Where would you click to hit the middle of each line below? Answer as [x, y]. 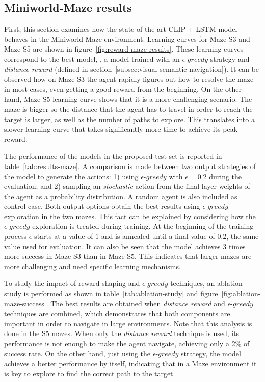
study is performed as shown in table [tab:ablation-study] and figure [111, 293]
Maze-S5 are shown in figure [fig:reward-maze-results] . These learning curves [124, 49]
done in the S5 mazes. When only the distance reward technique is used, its [122, 333]
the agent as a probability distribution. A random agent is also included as [121, 196]
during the [226, 176]
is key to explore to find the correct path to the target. [90, 373]
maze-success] [25, 303]
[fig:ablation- [241, 293]
